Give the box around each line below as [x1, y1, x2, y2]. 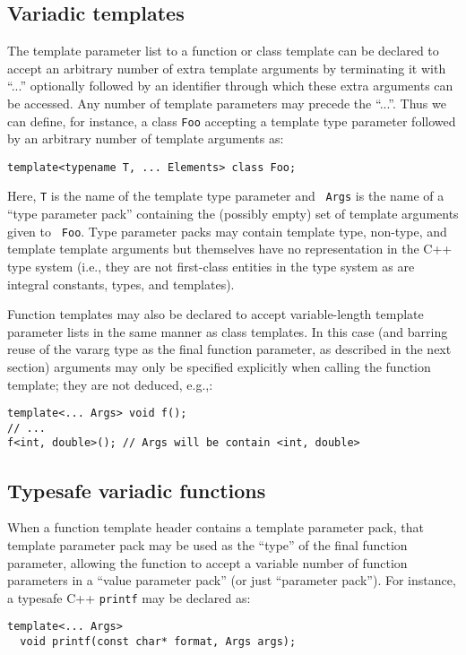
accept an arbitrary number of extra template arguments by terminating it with [7, 58, 446, 77]
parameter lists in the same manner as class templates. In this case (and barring [7, 322, 448, 340]
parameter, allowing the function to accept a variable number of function [7, 553, 408, 572]
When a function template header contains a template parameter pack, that [7, 518, 424, 537]
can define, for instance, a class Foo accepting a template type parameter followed [7, 111, 456, 130]
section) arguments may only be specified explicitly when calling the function [7, 357, 431, 375]
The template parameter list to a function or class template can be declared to [7, 41, 439, 60]
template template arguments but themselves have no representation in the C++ [7, 239, 453, 258]
